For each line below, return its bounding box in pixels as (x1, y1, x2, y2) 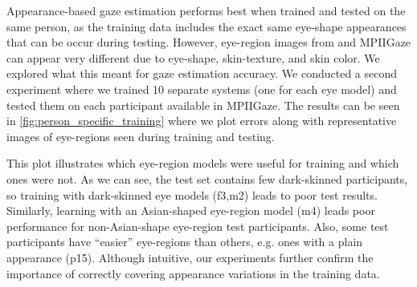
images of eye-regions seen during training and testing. (6, 127, 275, 144)
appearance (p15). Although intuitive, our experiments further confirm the (6, 249, 374, 265)
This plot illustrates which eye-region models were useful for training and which (6, 155, 399, 172)
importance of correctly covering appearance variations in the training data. (6, 265, 380, 281)
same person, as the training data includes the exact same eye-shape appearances (6, 18, 407, 34)
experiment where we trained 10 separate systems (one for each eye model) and (6, 80, 397, 97)
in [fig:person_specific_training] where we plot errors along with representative (6, 112, 397, 129)
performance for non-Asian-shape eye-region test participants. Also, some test (6, 217, 389, 234)
